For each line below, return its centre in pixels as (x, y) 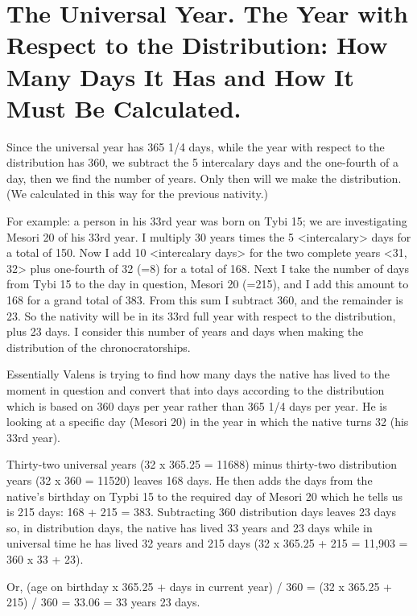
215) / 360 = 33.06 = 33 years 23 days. (103, 602)
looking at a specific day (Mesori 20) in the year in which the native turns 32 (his (208, 422)
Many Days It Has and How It (180, 76)
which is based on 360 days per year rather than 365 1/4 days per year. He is (197, 405)
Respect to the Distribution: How (197, 45)
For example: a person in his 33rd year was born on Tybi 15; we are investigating (207, 221)
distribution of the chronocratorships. (99, 347)
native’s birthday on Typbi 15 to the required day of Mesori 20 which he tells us (205, 496)
